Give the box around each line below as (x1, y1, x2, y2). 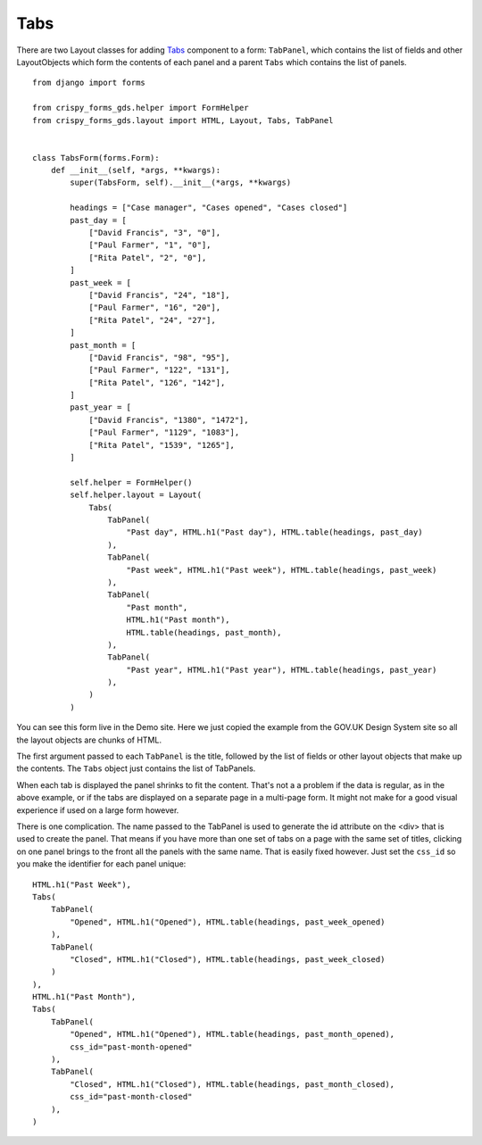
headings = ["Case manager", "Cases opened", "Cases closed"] (70, 203, 348, 213)
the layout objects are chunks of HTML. (16, 734, 162, 745)
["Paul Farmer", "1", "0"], (88, 240, 212, 250)
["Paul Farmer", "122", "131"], (88, 365, 231, 375)
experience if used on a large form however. (16, 804, 179, 816)
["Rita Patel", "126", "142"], (88, 378, 226, 387)
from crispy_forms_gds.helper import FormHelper (32, 103, 249, 113)
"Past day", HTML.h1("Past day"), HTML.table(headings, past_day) (126, 527, 423, 537)
